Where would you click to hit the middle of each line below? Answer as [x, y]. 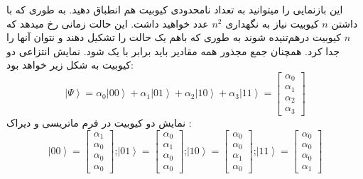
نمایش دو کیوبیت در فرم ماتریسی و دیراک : [99, 122]
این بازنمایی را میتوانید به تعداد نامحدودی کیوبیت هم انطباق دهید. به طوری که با [175, 9]
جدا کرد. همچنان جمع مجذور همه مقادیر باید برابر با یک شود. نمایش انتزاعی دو [173, 51]
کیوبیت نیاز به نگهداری [272, 23]
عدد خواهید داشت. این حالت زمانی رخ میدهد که [108, 23]
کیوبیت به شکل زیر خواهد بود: [70, 65]
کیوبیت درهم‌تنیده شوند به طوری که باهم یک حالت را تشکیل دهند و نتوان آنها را [174, 37]
